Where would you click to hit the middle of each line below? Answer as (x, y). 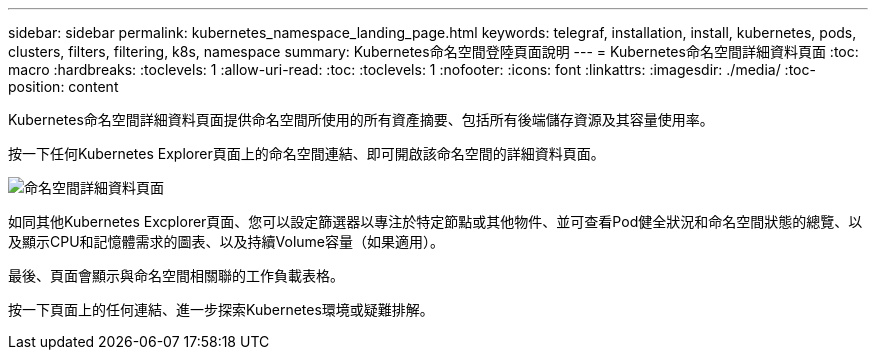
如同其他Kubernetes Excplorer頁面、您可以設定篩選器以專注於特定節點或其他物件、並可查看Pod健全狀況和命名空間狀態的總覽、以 (435, 221)
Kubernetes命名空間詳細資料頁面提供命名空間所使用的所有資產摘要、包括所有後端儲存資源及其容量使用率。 (361, 119)
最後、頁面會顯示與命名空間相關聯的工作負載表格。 (176, 275)
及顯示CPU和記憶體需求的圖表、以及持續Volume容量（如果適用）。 (226, 241)
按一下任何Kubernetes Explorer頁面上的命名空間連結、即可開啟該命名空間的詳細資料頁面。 (306, 153)
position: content (63, 86)
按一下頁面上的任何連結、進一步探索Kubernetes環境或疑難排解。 (221, 309)
